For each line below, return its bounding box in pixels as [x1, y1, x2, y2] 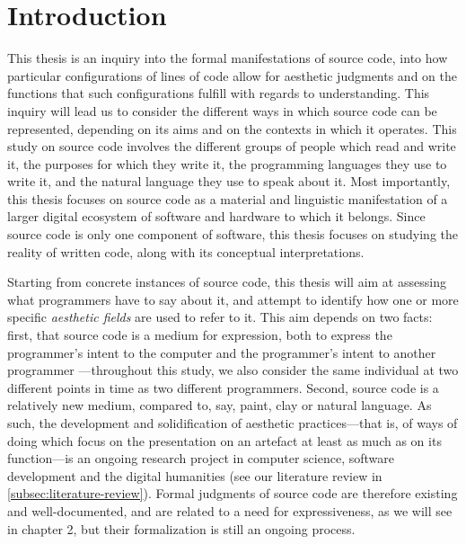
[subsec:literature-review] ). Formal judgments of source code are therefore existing [7, 484, 458, 503]
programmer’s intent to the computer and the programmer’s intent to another [7, 343, 436, 361]
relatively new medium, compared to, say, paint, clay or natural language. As [7, 396, 432, 415]
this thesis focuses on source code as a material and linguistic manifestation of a [7, 189, 448, 208]
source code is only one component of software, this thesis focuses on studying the [7, 225, 459, 244]
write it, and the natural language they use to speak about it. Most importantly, [7, 172, 451, 191]
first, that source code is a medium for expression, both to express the [7, 326, 392, 344]
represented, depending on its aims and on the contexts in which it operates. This [7, 119, 457, 138]
